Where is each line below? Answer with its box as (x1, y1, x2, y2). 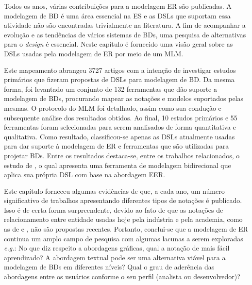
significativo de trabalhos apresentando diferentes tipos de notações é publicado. (4, 195, 242, 205)
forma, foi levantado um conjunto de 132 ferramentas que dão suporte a (4, 84, 217, 94)
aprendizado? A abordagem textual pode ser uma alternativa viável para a (4, 252, 226, 262)
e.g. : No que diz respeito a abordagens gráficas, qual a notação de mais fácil (4, 243, 230, 253)
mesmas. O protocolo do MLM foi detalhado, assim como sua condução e (4, 102, 221, 113)
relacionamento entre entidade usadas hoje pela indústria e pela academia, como (4, 214, 243, 224)
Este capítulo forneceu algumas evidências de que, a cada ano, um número (4, 185, 225, 196)
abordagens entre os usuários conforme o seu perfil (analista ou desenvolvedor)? (4, 271, 240, 282)
